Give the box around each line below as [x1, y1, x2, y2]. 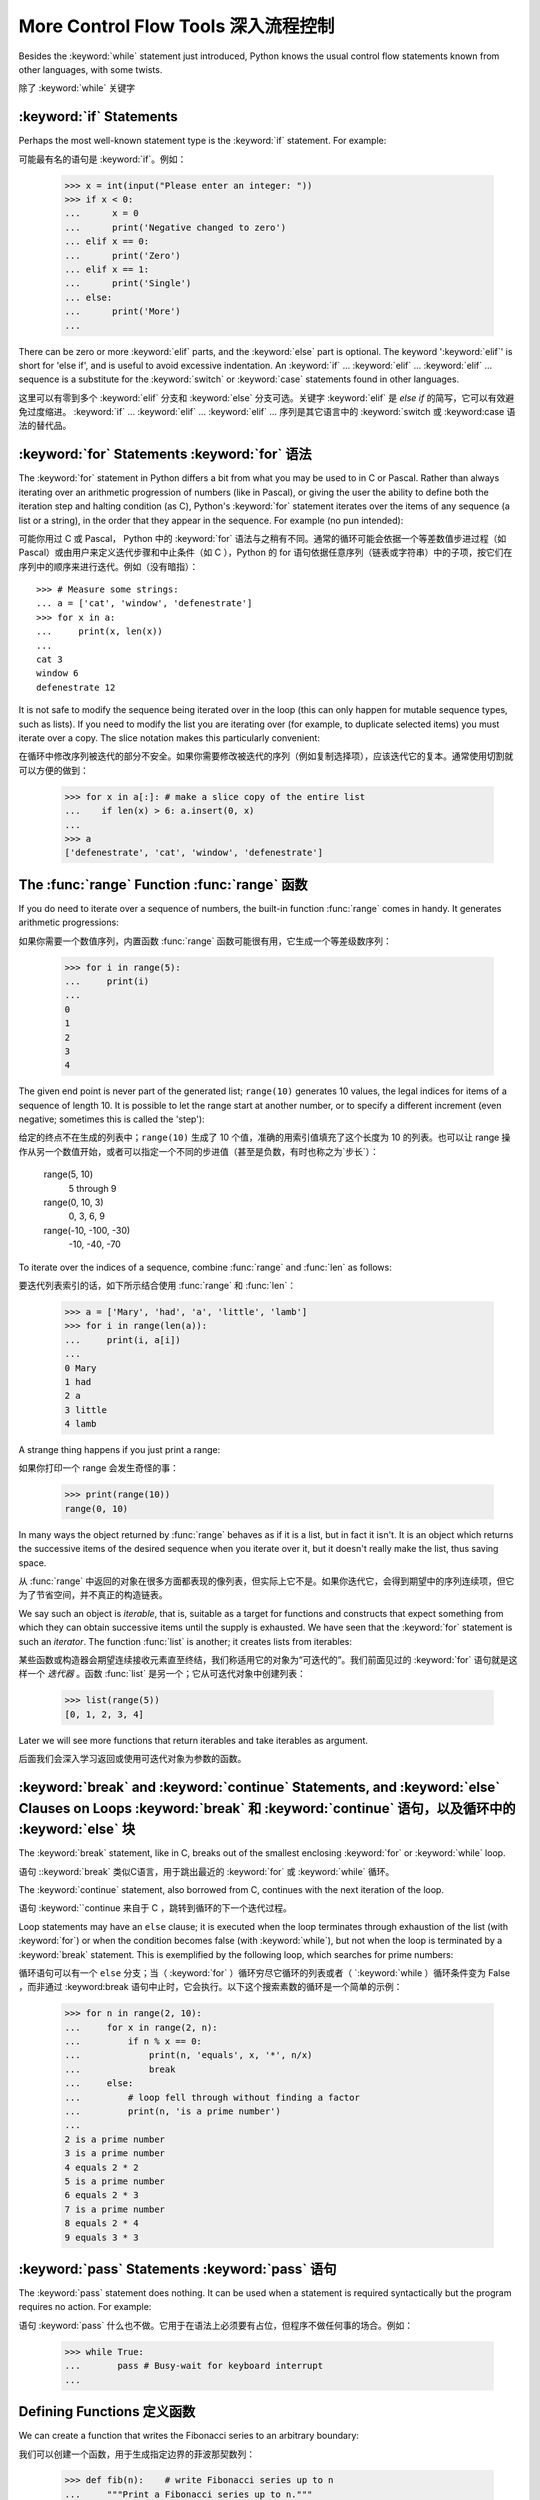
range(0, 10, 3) [43, 1196, 104, 1209]
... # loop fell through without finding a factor [64, 2091, 360, 2103]
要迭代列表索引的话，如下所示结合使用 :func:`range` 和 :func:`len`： [18, 1280, 297, 1291]
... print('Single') [64, 278, 192, 289]
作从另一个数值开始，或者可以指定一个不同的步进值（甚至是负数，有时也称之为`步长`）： [18, 1145, 380, 1157]
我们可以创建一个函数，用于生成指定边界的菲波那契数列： [18, 2448, 255, 2460]
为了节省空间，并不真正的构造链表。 [18, 1589, 168, 1601]
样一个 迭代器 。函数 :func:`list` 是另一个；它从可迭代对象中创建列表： [18, 1668, 307, 1680]
